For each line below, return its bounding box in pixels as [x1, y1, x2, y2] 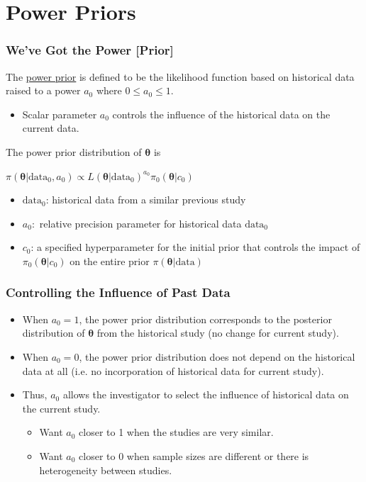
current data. [22, 120, 79, 135]
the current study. [22, 400, 101, 415]
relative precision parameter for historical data [39, 215, 242, 230]
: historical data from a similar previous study [45, 192, 246, 207]
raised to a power [6, 83, 81, 98]
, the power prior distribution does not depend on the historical [79, 349, 355, 364]
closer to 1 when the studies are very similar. [79, 425, 274, 439]
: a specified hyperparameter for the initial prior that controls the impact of [30, 240, 360, 254]
